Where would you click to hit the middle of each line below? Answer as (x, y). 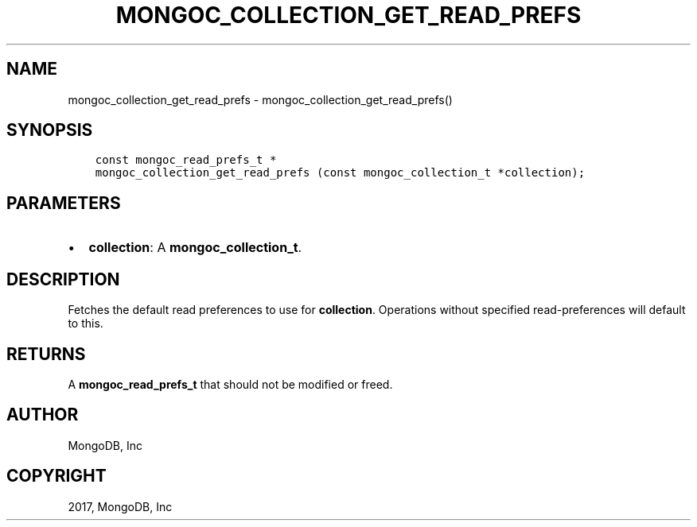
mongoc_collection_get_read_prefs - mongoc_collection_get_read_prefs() (260, 99)
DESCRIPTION (63, 279)
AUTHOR (43, 415)
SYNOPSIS (50, 130)
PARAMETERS (64, 203)
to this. (86, 324)
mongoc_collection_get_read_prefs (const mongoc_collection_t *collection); (340, 173)
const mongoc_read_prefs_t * (186, 160)
